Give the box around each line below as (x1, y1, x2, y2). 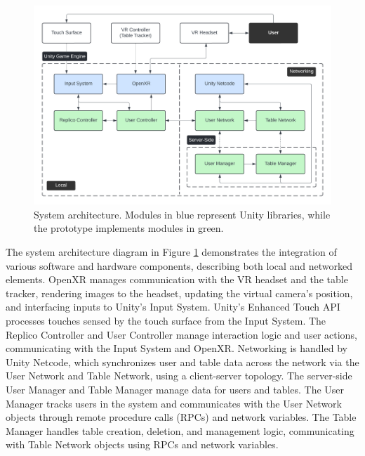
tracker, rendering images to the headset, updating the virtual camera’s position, (6, 285, 353, 300)
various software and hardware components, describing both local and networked (6, 258, 353, 273)
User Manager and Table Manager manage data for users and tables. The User (6, 382, 345, 396)
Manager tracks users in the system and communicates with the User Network (6, 396, 342, 410)
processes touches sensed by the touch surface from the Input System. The (6, 313, 326, 327)
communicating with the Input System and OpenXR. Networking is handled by (6, 341, 347, 356)
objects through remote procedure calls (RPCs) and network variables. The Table (6, 410, 357, 424)
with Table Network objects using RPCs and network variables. (6, 437, 279, 452)
